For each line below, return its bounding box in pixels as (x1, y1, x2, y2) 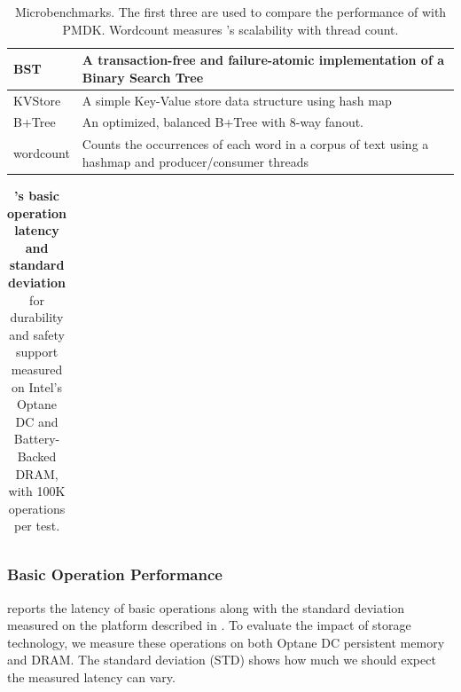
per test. (13, 516, 60, 535)
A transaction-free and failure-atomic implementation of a (82, 51, 444, 69)
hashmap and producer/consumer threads (82, 152, 309, 170)
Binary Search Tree (82, 67, 204, 86)
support (15, 342, 59, 361)
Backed (17, 446, 57, 465)
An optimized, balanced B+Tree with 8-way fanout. (82, 113, 364, 131)
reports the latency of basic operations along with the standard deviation (7, 598, 405, 617)
